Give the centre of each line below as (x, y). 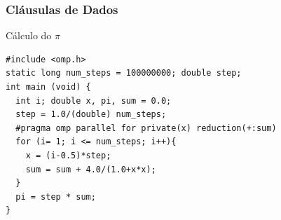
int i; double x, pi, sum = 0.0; (94, 101)
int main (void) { (48, 87)
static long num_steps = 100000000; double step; (124, 73)
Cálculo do (29, 35)
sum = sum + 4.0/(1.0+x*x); (91, 169)
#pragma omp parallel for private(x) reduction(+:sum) (146, 128)
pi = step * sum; (56, 197)
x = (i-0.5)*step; (68, 155)
